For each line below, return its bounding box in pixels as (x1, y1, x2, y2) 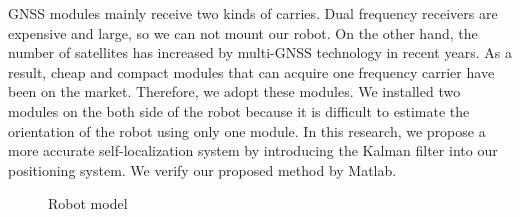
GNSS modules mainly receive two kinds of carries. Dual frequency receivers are (8, 3, 498, 23)
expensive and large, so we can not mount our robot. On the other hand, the (8, 22, 478, 43)
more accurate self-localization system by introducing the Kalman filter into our (8, 140, 498, 161)
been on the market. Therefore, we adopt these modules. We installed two (8, 81, 461, 102)
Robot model (48, 193, 128, 214)
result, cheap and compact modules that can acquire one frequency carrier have (8, 61, 495, 82)
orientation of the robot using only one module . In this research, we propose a (8, 120, 486, 141)
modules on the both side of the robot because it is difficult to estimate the (8, 100, 470, 121)
